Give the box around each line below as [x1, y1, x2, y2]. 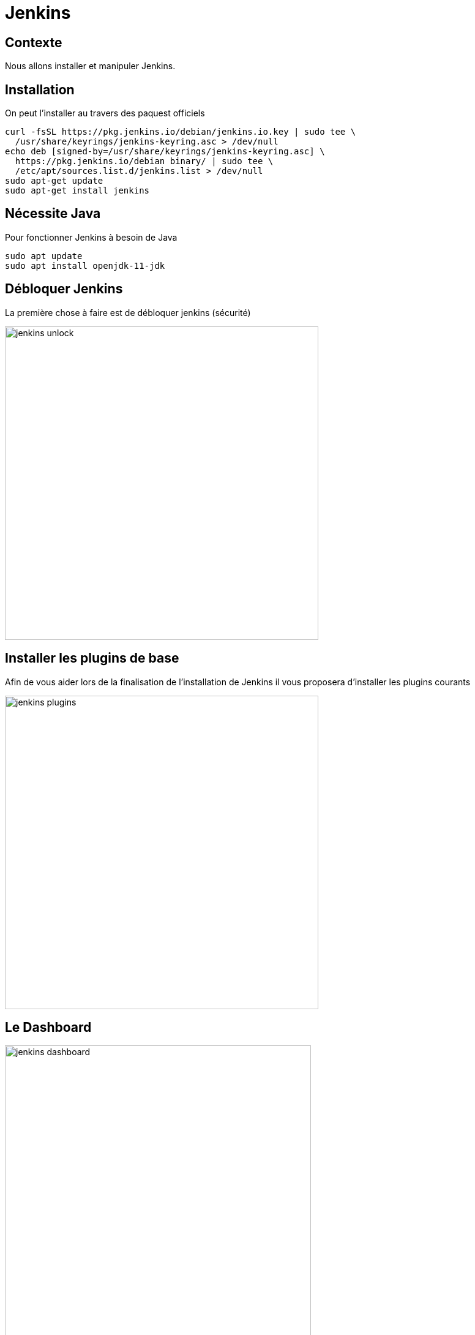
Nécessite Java [5, 206, 101, 222]
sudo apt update [5, 250, 83, 261]
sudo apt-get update [5, 176, 103, 186]
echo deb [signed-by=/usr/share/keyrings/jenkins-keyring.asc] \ [5, 146, 325, 157]
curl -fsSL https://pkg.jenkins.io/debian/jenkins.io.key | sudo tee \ [5, 127, 356, 137]
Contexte [5, 34, 62, 50]
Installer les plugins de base [5, 650, 179, 666]
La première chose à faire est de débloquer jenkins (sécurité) [5, 307, 251, 318]
